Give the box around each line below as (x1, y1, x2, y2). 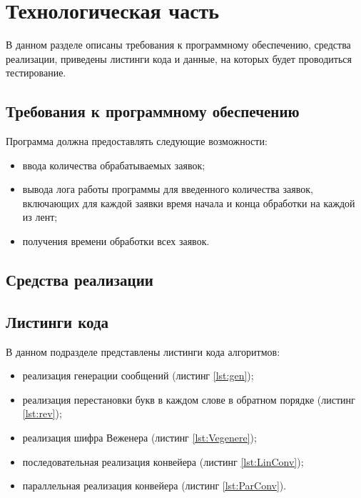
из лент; (22, 209, 58, 224)
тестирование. (6, 65, 66, 80)
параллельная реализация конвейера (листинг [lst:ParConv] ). (22, 478, 287, 493)
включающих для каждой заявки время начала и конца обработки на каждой (22, 195, 355, 210)
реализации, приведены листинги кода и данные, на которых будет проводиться (6, 51, 352, 66)
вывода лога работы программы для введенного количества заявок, (22, 181, 313, 196)
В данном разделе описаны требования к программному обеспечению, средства (6, 37, 351, 52)
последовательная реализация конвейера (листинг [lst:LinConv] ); (22, 454, 304, 469)
